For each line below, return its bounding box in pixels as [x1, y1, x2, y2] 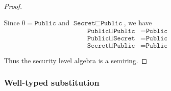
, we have [124, 17, 152, 27]
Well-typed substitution [4, 76, 99, 88]
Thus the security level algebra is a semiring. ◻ [4, 55, 147, 66]
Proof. [4, 1, 22, 11]
